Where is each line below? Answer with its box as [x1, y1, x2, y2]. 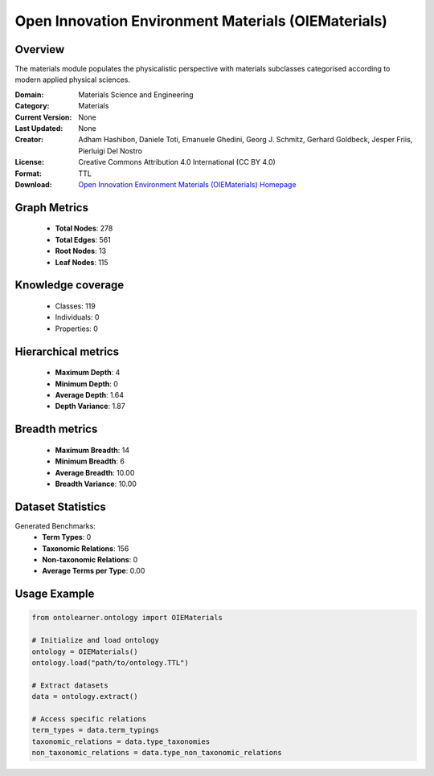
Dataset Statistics [14, 500, 106, 513]
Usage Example [14, 587, 95, 601]
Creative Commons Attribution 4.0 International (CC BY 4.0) [78, 157, 276, 167]
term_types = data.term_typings [31, 725, 160, 735]
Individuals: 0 [55, 312, 100, 322]
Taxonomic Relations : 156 [42, 543, 129, 553]
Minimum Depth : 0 [55, 378, 118, 389]
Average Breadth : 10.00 [55, 468, 135, 477]
